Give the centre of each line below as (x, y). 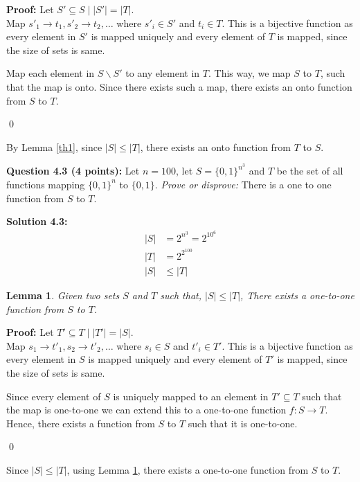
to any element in (163, 73)
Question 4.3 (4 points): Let (73, 171)
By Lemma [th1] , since (54, 146)
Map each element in (51, 73)
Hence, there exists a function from (81, 423)
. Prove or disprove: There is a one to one (243, 184)
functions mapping (46, 184)
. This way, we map (249, 73)
